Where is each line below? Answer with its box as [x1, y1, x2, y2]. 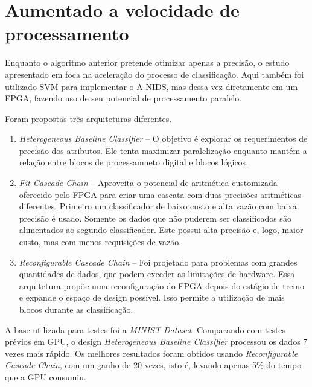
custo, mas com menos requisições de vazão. [19, 235, 182, 248]
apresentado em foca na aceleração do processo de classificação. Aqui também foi [5, 68, 304, 80]
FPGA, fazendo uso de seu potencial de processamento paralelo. [5, 92, 242, 104]
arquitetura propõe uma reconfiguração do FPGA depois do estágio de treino [19, 279, 305, 292]
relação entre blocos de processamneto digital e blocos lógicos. [19, 156, 249, 168]
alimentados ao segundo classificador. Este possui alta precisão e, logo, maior [19, 223, 304, 236]
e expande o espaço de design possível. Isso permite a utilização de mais [19, 291, 285, 304]
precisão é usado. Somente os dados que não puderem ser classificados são [19, 211, 291, 224]
